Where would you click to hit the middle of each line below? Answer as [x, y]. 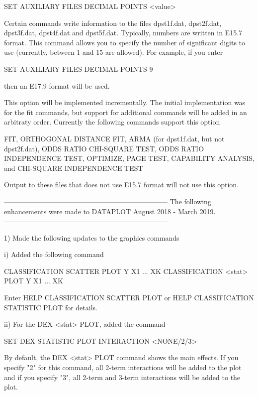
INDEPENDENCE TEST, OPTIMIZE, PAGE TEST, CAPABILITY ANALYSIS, [129, 158]
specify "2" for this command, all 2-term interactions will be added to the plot [123, 367]
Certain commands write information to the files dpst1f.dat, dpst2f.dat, [113, 23]
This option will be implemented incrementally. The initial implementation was [125, 102]
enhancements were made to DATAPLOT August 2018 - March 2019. [110, 211]
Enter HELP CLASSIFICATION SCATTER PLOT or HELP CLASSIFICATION [129, 298]
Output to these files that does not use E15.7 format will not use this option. [122, 185]
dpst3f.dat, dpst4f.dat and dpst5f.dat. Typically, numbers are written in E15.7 [123, 33]
